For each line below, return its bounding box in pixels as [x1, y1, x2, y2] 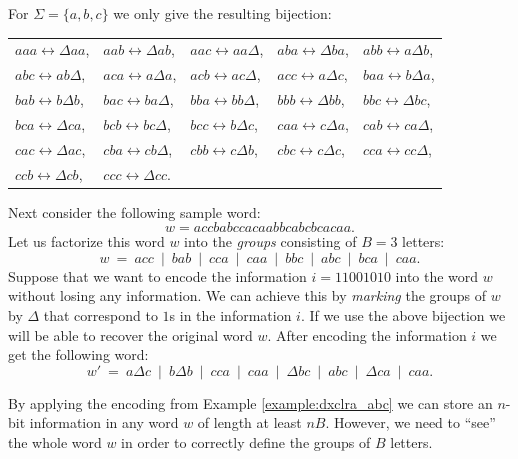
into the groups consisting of [184, 231, 357, 252]
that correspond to [43, 305, 158, 326]
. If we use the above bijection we [300, 305, 506, 326]
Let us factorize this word [8, 231, 165, 252]
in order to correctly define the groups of [121, 432, 371, 452]
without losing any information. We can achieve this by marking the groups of [8, 285, 487, 306]
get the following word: [8, 344, 149, 365]
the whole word [8, 432, 102, 452]
